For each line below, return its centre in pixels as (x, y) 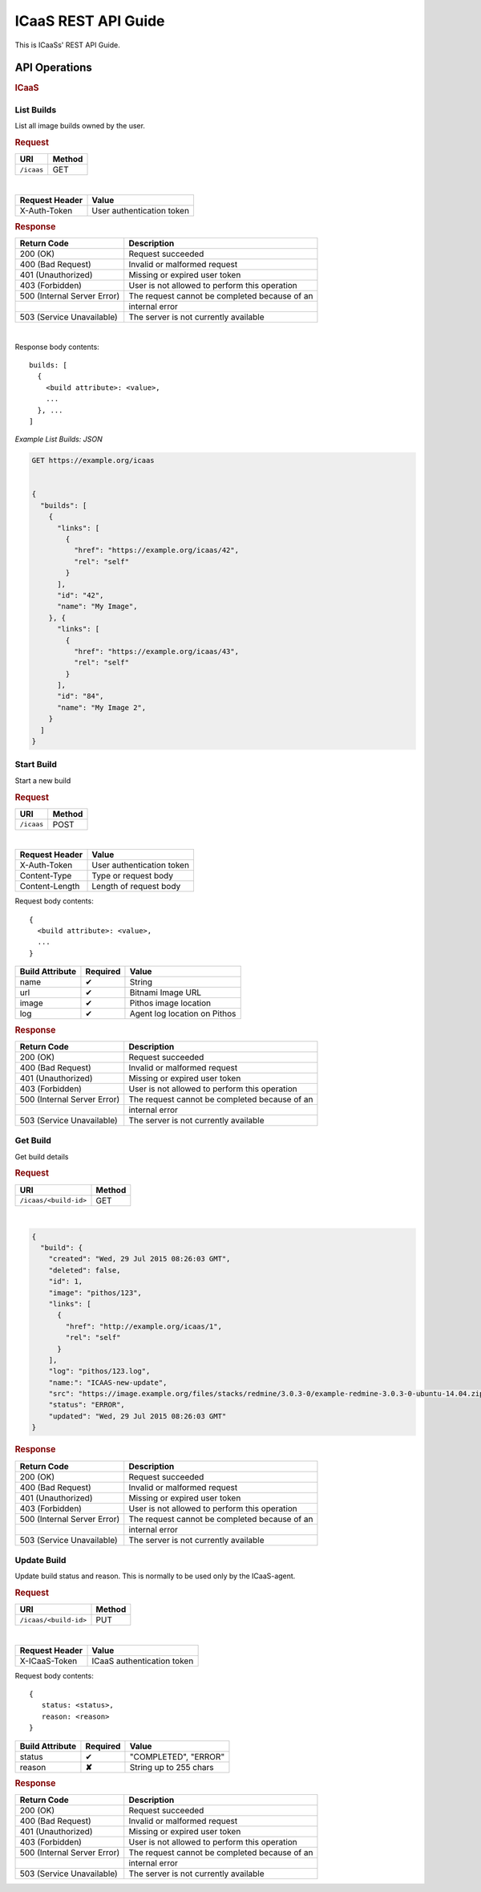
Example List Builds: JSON (59, 439)
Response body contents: (57, 347)
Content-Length (50, 887)
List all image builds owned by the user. (80, 126)
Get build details (42, 1156)
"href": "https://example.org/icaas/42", (156, 550)
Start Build (36, 765)
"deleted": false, (85, 1270)
